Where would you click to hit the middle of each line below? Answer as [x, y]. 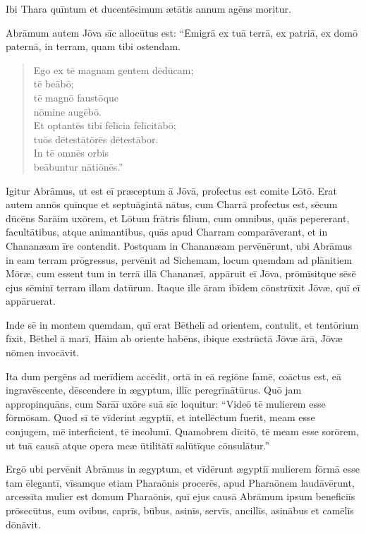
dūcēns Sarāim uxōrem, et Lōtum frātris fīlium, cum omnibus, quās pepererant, [178, 218]
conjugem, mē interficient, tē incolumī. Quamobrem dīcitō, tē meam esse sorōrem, [182, 431]
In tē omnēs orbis [71, 153]
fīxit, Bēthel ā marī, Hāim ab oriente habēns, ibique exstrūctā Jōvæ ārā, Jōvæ [174, 338]
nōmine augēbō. [67, 111]
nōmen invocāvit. [43, 352]
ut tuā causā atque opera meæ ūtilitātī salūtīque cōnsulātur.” [138, 445]
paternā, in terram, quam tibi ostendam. [93, 46]
